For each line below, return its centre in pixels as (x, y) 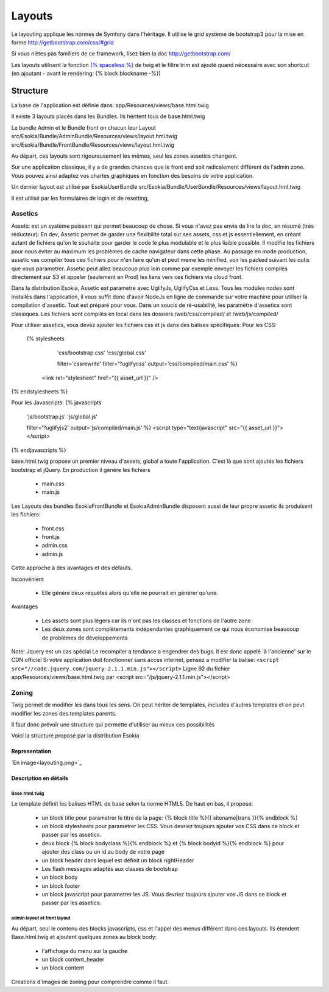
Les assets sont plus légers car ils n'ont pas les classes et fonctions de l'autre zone (146, 621)
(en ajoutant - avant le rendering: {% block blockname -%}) (86, 74)
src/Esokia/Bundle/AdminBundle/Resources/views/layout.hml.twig (94, 136)
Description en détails (40, 778)
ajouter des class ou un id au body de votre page (103, 852)
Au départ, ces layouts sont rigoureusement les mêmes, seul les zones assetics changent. (124, 156)
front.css (53, 528)
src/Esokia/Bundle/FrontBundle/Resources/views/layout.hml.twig (93, 145)
